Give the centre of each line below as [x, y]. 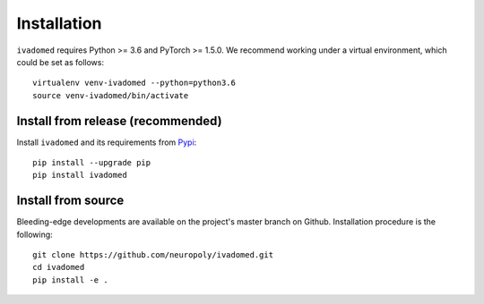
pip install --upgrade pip [92, 163]
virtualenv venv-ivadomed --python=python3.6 [134, 83]
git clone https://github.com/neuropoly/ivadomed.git [153, 255]
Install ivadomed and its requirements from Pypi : [107, 142]
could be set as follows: [60, 62]
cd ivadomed [59, 267]
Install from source [70, 201]
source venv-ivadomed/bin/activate [111, 95]
